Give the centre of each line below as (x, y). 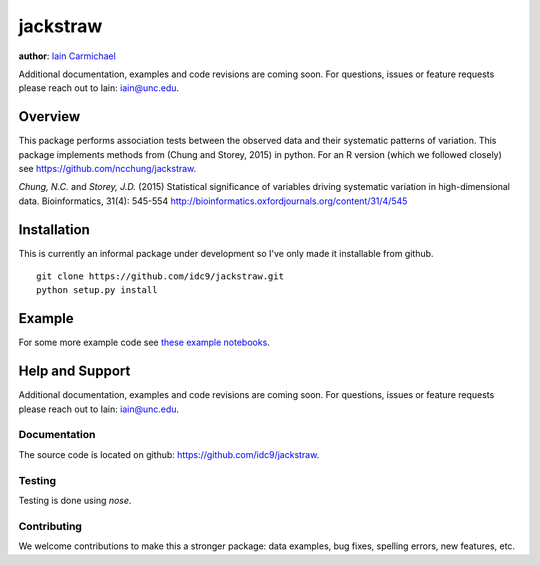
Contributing (50, 526)
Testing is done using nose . (75, 500)
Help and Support (74, 371)
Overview (49, 116)
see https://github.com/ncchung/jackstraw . (107, 169)
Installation (54, 229)
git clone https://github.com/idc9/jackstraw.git (160, 276)
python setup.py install (97, 290)
